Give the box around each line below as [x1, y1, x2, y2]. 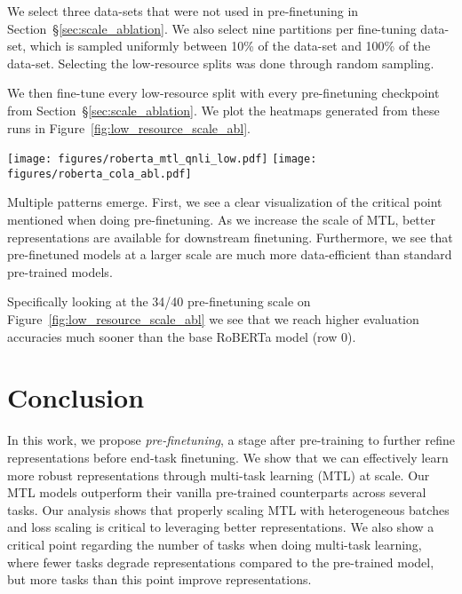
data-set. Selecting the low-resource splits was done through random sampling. [7, 53, 434, 72]
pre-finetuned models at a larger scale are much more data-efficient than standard [7, 245, 452, 264]
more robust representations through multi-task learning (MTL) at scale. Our [7, 465, 430, 484]
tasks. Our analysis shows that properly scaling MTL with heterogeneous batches [7, 500, 450, 519]
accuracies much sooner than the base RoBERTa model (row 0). [7, 327, 356, 345]
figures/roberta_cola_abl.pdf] [7, 167, 192, 180]
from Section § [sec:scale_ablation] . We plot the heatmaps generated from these [7, 100, 440, 119]
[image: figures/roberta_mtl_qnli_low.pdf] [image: [7, 153, 317, 166]
